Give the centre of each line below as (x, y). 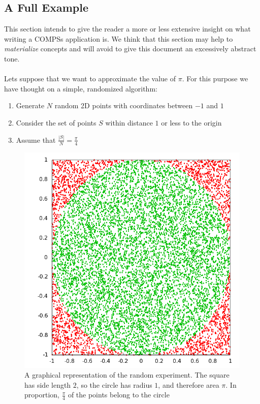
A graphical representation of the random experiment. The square (127, 375)
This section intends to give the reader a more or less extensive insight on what (127, 29)
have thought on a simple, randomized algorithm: (81, 88)
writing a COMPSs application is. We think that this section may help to (119, 38)
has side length (48, 384)
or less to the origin (191, 122)
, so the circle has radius (114, 384)
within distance (129, 122)
